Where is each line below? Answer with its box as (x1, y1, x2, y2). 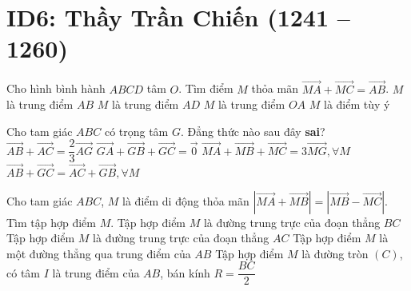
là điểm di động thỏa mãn (122, 192, 249, 209)
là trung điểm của (52, 264, 140, 281)
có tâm (6, 264, 40, 281)
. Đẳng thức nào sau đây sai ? (180, 122, 325, 139)
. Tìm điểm (178, 80, 233, 97)
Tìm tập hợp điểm (6, 213, 96, 230)
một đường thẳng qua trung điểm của (6, 245, 191, 261)
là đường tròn (301, 245, 369, 261)
